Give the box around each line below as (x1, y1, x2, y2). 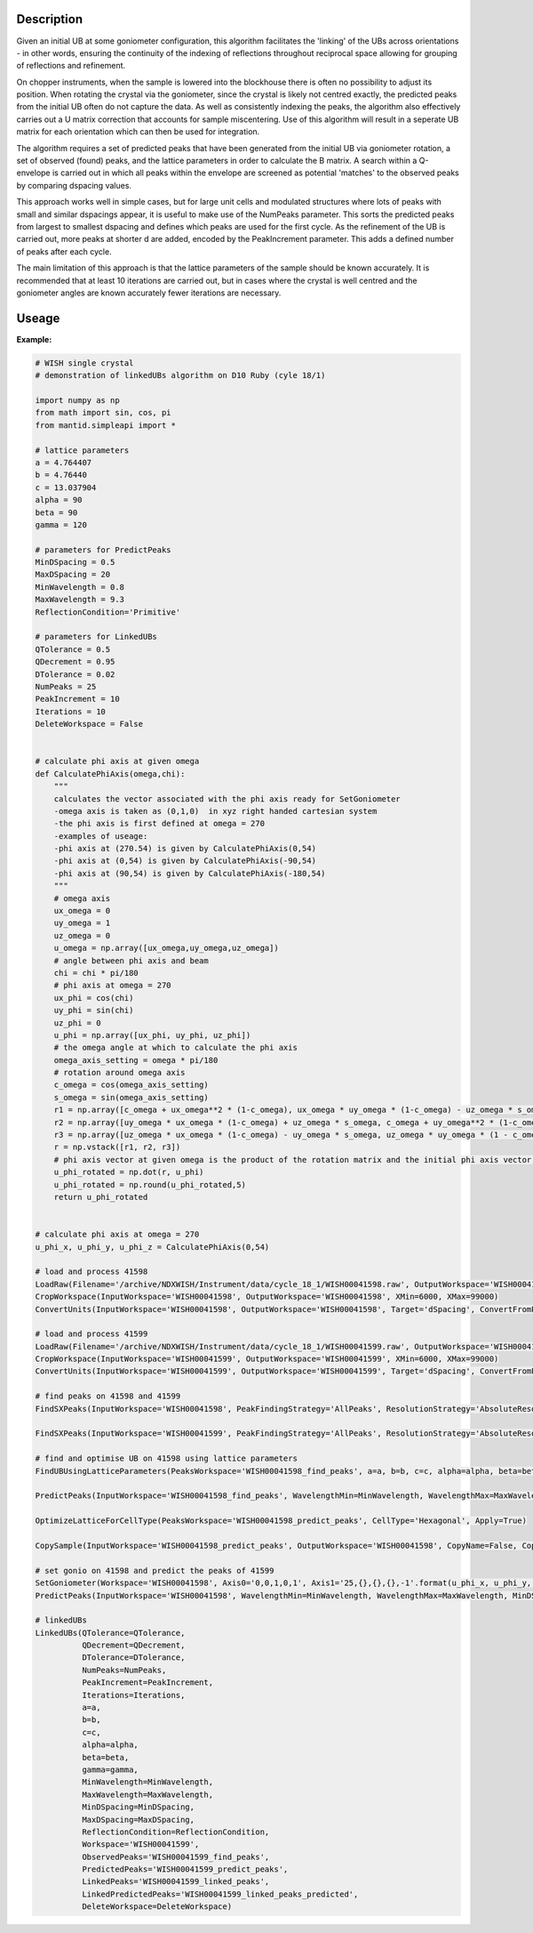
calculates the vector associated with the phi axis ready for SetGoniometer (53, 793, 402, 804)
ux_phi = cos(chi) (53, 993, 134, 1003)
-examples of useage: (53, 831, 148, 841)
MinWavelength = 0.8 (35, 582, 124, 592)
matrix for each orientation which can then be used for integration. (16, 126, 260, 137)
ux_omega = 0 (53, 906, 111, 916)
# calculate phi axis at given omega (35, 756, 200, 767)
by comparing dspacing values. (16, 180, 132, 190)
